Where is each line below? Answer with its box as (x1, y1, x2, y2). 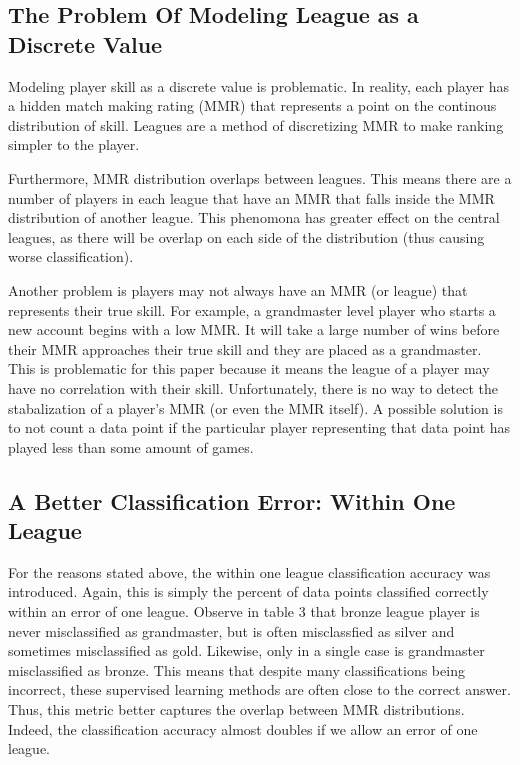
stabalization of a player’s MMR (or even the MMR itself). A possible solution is (8, 397, 503, 418)
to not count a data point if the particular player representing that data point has (8, 417, 511, 438)
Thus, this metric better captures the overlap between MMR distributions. (8, 699, 465, 720)
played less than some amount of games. (8, 436, 254, 457)
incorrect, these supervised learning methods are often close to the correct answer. (8, 679, 511, 700)
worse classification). (8, 246, 134, 267)
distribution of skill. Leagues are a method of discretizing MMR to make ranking (8, 114, 504, 135)
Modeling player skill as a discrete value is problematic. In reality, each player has (8, 75, 510, 96)
